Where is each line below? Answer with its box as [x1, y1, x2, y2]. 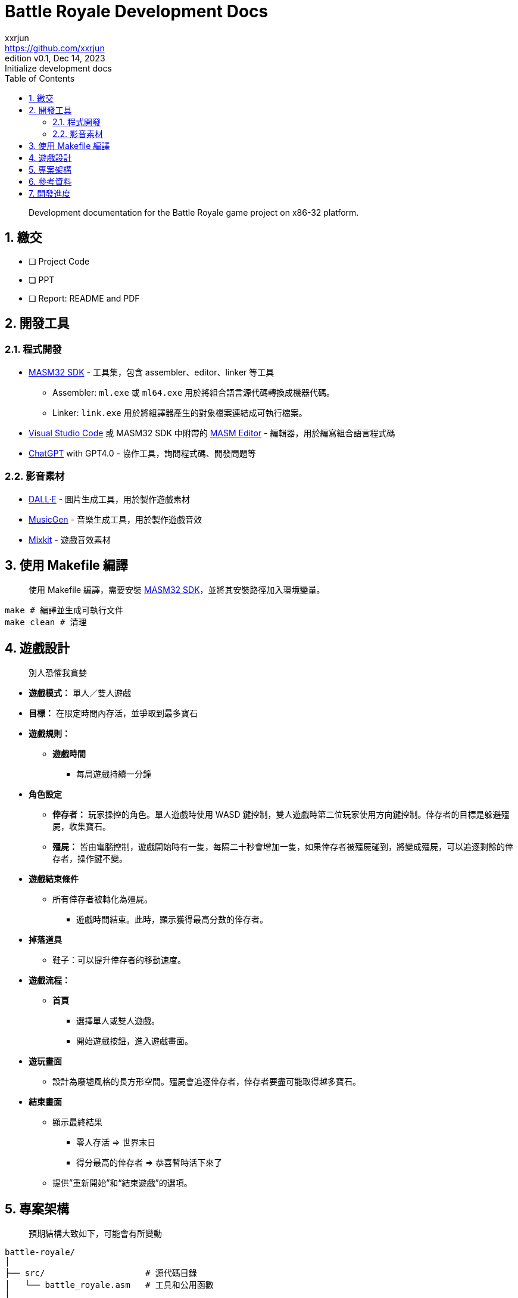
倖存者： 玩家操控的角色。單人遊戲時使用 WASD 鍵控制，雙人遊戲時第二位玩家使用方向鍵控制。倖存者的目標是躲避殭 [52, 809, 510, 820]
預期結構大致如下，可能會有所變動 [29, 1228, 162, 1239]
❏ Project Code [29, 256, 90, 266]
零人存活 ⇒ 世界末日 [76, 1137, 156, 1148]
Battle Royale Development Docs [5, 1, 269, 21]
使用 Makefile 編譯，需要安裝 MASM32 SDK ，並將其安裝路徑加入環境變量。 [29, 585, 325, 595]
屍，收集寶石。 [52, 821, 111, 832]
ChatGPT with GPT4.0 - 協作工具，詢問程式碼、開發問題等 [29, 448, 256, 458]
